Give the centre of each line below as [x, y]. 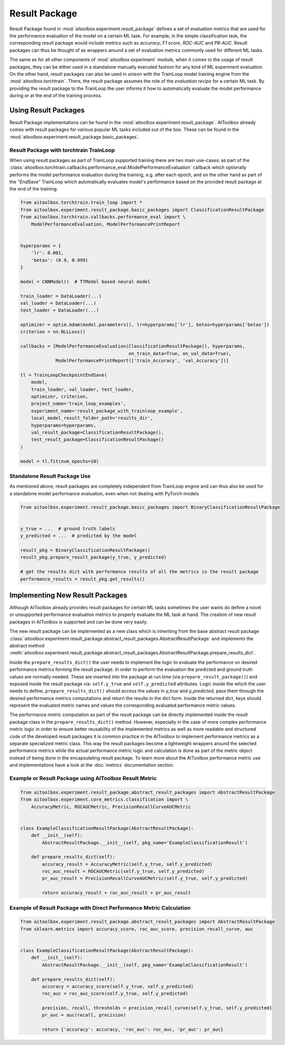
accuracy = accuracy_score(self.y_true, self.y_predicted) [118, 986]
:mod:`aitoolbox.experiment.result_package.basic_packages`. [74, 137]
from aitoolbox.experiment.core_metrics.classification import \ [104, 800]
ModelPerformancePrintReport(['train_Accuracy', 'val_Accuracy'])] [142, 361]
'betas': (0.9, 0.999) [60, 260]
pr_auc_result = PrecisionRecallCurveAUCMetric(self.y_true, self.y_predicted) [145, 878]
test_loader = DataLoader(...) [60, 310]
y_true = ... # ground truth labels [68, 528]
